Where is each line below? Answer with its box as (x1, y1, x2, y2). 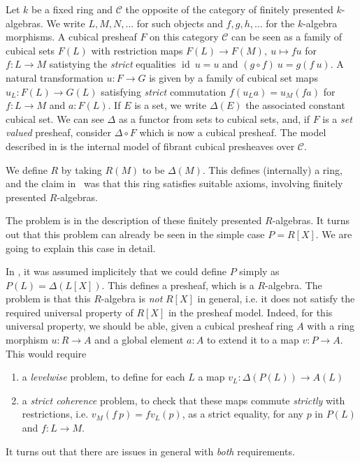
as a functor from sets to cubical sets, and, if (118, 111, 310, 126)
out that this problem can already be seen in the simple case (6, 226, 265, 241)
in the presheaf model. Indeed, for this (168, 304, 333, 319)
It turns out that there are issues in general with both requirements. (6, 443, 295, 458)
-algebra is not (101, 291, 163, 306)
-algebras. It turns (272, 213, 350, 228)
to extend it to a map (206, 332, 299, 347)
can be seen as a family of (231, 29, 343, 44)
